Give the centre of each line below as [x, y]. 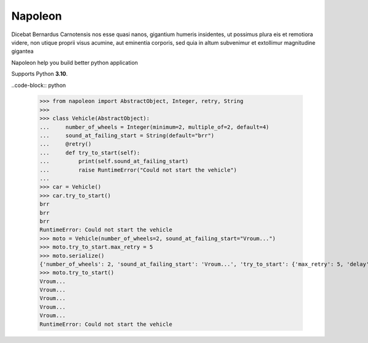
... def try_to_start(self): [90, 153]
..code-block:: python [39, 85]
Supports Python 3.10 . [40, 74]
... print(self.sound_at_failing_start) [114, 161]
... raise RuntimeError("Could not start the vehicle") [138, 170]
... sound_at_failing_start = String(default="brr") [127, 136]
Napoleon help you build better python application [75, 62]
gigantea [22, 51]
